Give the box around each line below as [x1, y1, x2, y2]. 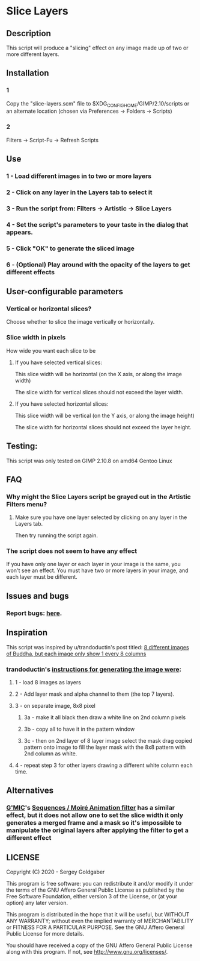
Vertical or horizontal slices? [6, 304, 92, 313]
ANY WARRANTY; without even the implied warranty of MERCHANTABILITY [6, 918, 194, 925]
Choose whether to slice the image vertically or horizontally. [6, 318, 155, 326]
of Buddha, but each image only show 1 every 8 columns [6, 650, 147, 657]
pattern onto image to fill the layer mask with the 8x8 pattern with [23, 743, 186, 751]
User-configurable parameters [6, 286, 124, 297]
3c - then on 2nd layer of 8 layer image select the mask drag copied [23, 737, 193, 744]
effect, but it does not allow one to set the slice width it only [6, 811, 184, 819]
